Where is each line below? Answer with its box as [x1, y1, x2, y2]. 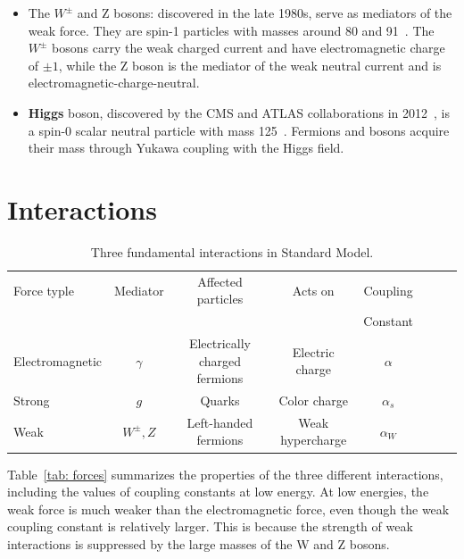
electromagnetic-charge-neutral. [28, 73, 200, 92]
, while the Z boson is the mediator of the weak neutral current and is [58, 55, 442, 74]
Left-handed [186, 413, 253, 431]
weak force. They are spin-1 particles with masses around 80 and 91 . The [28, 21, 435, 39]
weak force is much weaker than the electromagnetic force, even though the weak [7, 499, 450, 518]
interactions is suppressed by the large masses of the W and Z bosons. [7, 534, 390, 553]
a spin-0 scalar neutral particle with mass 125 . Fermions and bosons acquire [28, 121, 450, 139]
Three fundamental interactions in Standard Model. [90, 242, 374, 261]
